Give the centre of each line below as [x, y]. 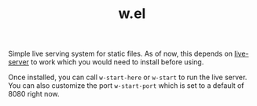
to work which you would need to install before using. [117, 62]
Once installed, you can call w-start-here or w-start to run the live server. [128, 77]
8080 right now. [34, 94]
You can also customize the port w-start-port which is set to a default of [127, 86]
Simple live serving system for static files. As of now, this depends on [121, 54]
